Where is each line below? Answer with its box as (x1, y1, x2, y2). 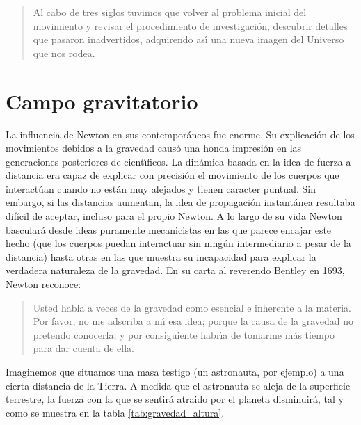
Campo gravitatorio (6, 86, 198, 115)
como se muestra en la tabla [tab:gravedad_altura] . (6, 405, 225, 419)
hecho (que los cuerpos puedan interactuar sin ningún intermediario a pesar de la (6, 236, 351, 250)
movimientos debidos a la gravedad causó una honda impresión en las (6, 141, 302, 155)
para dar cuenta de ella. (33, 341, 134, 355)
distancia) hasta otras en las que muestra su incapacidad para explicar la (6, 249, 316, 264)
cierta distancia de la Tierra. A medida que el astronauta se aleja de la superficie (6, 378, 351, 392)
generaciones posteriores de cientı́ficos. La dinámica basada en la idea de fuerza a (6, 154, 351, 168)
